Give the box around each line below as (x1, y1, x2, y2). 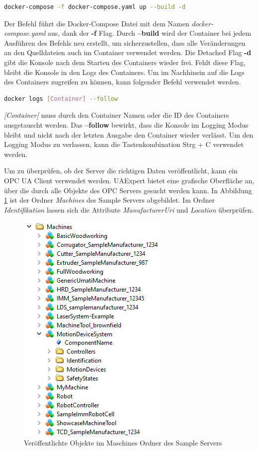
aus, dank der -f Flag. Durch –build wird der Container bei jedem (48, 28, 252, 38)
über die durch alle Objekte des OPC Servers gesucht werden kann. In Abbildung (4, 185, 252, 195)
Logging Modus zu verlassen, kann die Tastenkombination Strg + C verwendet (4, 139, 244, 150)
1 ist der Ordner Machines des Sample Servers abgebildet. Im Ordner (4, 195, 215, 205)
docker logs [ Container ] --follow (4, 95, 118, 102)
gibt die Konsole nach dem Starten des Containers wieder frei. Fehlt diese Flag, (4, 57, 246, 67)
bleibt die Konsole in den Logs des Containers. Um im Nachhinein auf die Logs (4, 67, 245, 77)
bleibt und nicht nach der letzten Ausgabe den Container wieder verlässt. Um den (4, 129, 254, 140)
